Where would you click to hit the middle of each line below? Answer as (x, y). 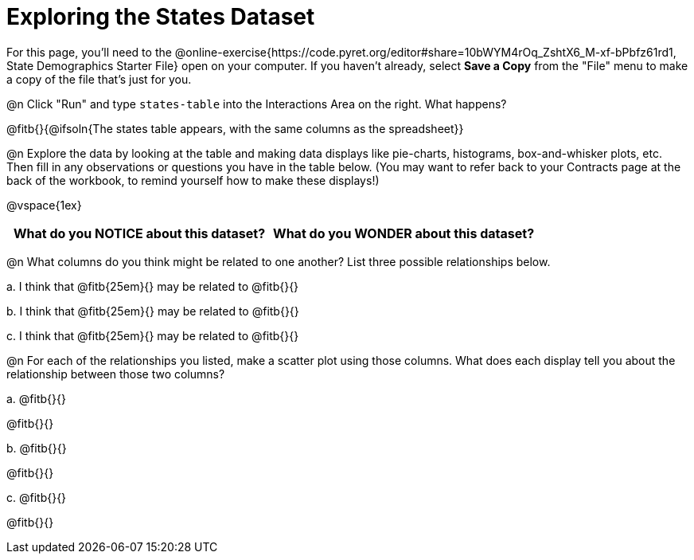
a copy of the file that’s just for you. (99, 79)
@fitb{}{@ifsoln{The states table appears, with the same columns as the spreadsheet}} (235, 128)
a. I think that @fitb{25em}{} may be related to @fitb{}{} (153, 286)
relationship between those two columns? (116, 374)
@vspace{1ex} (44, 205)
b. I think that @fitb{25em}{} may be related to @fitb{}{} (153, 311)
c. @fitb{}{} (37, 497)
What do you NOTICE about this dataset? (139, 233)
